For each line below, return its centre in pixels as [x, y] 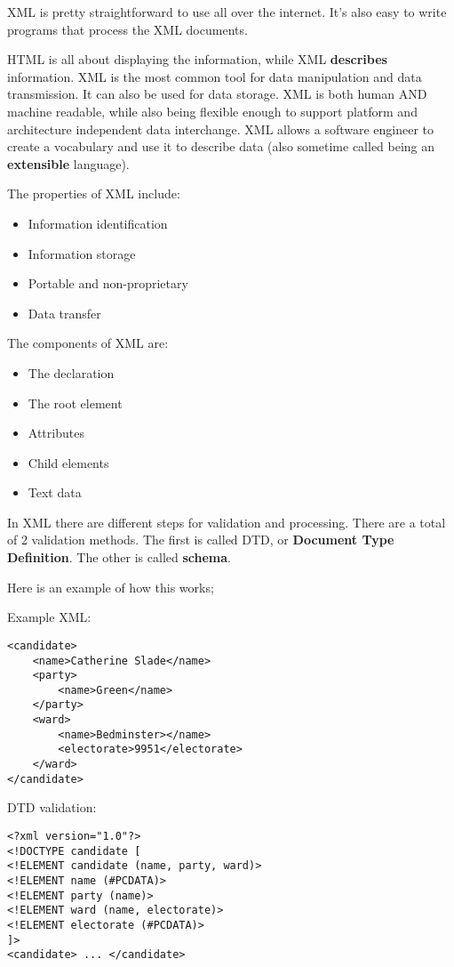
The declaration [71, 372]
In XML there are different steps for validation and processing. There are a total [227, 522]
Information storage [82, 253]
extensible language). [68, 163]
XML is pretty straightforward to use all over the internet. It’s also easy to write [227, 12]
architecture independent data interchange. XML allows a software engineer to [221, 129]
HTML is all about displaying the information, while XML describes [197, 59]
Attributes [56, 433]
